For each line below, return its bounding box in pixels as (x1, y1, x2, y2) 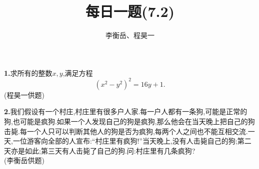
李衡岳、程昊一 (105, 30, 154, 40)
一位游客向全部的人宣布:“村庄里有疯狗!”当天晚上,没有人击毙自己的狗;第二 (12, 136, 251, 146)
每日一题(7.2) (85, 1, 175, 21)
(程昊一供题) (4, 89, 44, 100)
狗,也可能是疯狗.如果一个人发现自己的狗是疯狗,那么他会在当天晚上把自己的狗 (4, 116, 255, 126)
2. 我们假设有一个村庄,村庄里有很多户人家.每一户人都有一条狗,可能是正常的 (4, 106, 247, 117)
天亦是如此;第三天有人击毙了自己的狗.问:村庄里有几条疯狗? (4, 145, 195, 156)
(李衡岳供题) (4, 155, 44, 166)
